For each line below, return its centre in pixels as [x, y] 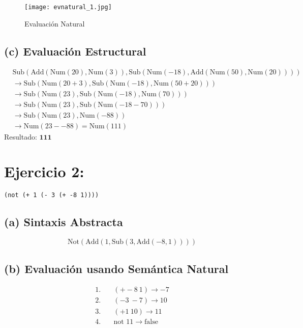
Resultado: [21, 136]
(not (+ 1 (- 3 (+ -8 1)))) [52, 195]
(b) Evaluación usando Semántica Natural [116, 268]
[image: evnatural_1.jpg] [68, 7]
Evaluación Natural [55, 23]
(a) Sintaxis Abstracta [64, 222]
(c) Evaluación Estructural [75, 51]
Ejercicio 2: [44, 171]
